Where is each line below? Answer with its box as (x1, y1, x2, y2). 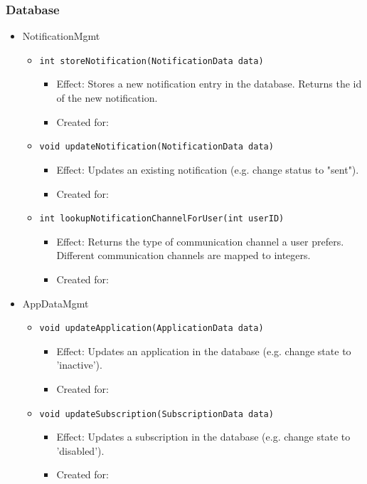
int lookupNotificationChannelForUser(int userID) (39, 214, 284, 224)
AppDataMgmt (22, 295, 89, 310)
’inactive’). (56, 357, 102, 372)
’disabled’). (56, 443, 105, 458)
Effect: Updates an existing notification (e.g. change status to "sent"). (56, 162, 359, 177)
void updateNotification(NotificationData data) (39, 142, 274, 152)
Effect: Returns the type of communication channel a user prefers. (56, 233, 344, 248)
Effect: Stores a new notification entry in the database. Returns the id (56, 76, 362, 91)
